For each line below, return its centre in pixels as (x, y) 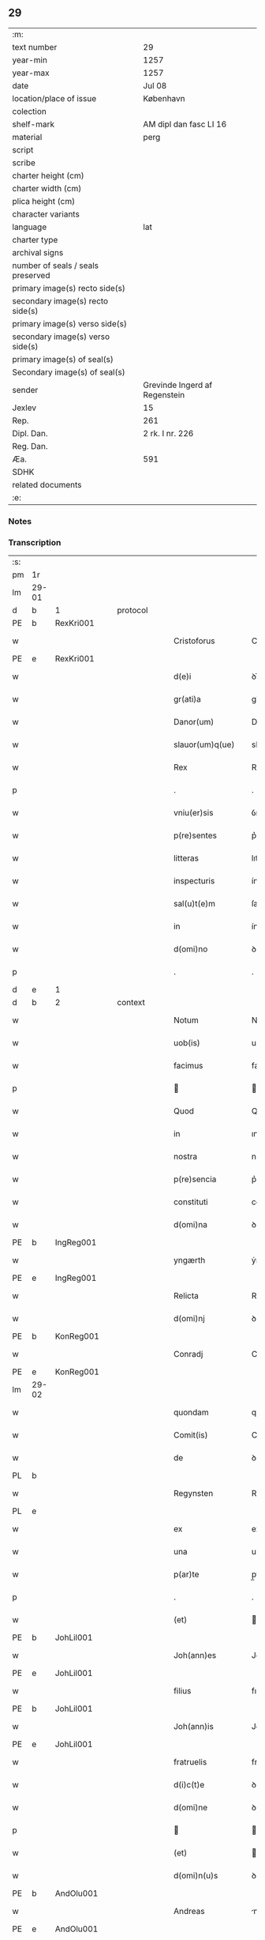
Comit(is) (190, 1435)
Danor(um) (194, 722)
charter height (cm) (48, 175)
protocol (132, 610)
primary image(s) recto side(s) (69, 288)
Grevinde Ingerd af (178, 385)
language (30, 227)
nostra (185, 1157)
